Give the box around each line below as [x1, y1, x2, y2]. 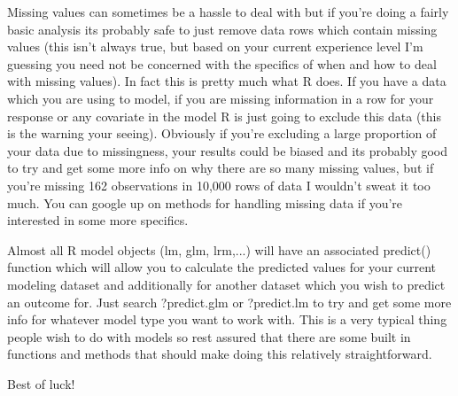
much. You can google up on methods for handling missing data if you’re [7, 193, 403, 212]
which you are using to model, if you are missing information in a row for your [7, 89, 434, 107]
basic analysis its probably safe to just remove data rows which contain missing [7, 19, 438, 38]
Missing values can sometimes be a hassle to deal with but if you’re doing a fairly [7, 3, 449, 20]
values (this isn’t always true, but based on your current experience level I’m [7, 37, 423, 56]
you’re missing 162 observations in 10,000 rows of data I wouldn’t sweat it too [7, 175, 431, 194]
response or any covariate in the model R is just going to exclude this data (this [7, 106, 441, 125]
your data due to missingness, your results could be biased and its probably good [7, 141, 448, 159]
